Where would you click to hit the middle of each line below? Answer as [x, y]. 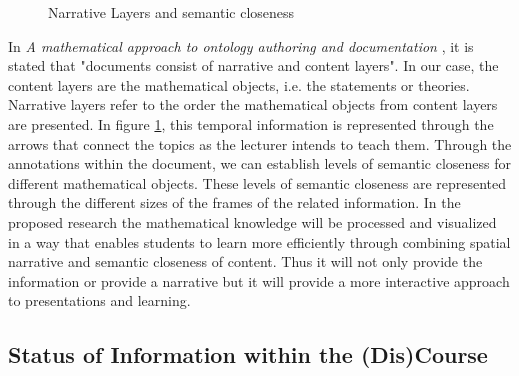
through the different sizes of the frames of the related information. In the [234, 202]
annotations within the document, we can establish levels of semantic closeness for [260, 163]
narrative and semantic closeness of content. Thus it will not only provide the [245, 261]
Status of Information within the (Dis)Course [248, 354]
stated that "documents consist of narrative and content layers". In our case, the [253, 65]
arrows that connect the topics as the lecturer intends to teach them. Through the [260, 143]
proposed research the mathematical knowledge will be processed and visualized [252, 221]
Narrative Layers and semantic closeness [171, 12]
